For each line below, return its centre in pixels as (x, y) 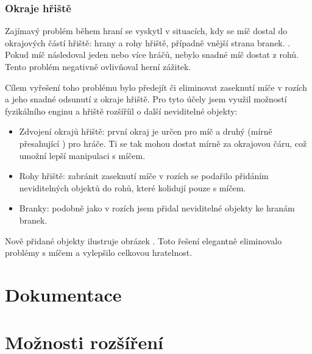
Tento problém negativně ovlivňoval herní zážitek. (98, 66)
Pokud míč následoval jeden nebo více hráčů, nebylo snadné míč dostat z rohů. (152, 55)
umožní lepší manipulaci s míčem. (82, 155)
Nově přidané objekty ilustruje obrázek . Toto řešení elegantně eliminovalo (144, 240)
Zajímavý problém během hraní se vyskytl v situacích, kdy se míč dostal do (146, 31)
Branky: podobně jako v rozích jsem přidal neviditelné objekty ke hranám (157, 208)
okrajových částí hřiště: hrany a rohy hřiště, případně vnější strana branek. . (148, 42)
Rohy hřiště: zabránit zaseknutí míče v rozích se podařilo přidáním (144, 176)
